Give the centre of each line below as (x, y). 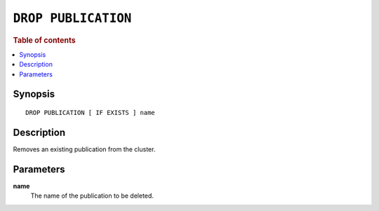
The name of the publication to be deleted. (92, 196)
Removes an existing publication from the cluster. (84, 149)
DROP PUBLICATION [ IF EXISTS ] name (91, 113)
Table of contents (45, 40)
